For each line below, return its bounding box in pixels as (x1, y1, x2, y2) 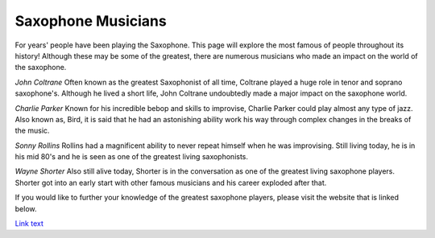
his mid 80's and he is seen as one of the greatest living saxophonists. (14, 152, 249, 162)
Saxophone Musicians (14, 12, 167, 30)
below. (14, 203, 37, 213)
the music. (14, 125, 50, 136)
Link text (14, 219, 43, 228)
